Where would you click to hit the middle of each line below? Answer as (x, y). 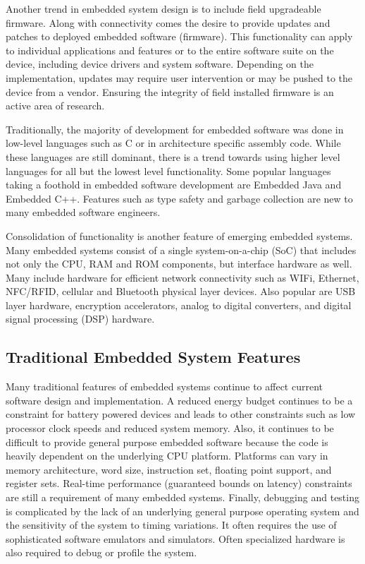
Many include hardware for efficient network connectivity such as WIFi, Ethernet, (182, 277)
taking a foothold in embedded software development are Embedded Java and (174, 185)
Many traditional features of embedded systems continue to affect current (165, 386)
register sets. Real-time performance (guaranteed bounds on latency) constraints (179, 483)
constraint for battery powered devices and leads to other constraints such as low (181, 414)
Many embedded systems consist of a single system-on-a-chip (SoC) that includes (181, 250)
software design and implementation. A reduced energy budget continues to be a (179, 400)
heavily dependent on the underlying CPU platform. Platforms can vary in (167, 456)
